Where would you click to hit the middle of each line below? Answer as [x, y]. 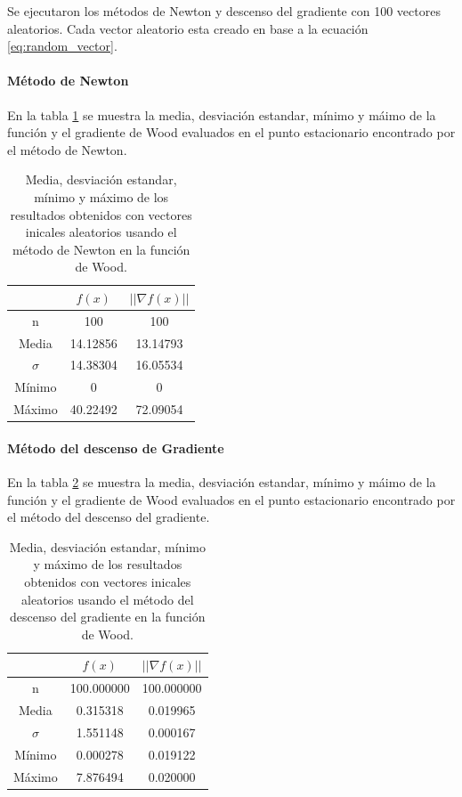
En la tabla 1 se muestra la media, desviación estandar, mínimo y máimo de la [222, 114]
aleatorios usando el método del [108, 599]
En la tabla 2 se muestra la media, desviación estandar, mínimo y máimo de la [222, 482]
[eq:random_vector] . [62, 46]
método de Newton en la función [101, 249]
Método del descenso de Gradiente [116, 447]
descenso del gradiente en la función [108, 617]
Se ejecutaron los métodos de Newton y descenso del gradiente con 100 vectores [224, 11]
